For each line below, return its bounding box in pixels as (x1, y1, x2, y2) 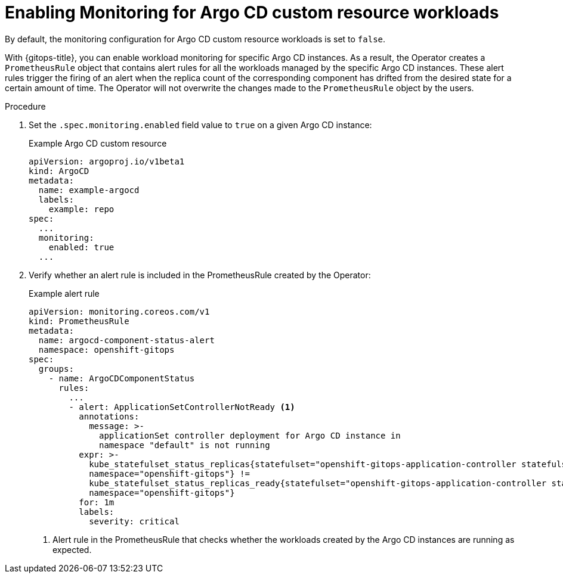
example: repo (48, 204, 115, 214)
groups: (38, 363, 74, 374)
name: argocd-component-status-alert (38, 335, 215, 345)
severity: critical (89, 516, 180, 526)
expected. (52, 544, 92, 555)
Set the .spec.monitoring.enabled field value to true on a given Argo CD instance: (29, 119, 372, 130)
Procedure (5, 101, 46, 111)
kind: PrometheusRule (29, 316, 129, 326)
